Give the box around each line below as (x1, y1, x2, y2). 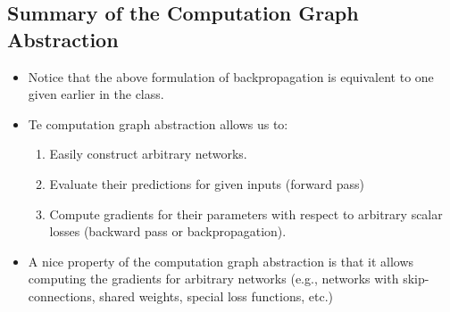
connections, (28, 286, 96, 305)
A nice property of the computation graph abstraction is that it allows (28, 251, 414, 270)
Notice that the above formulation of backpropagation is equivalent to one (28, 67, 434, 86)
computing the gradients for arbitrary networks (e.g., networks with (28, 269, 399, 288)
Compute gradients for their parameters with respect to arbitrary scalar (49, 204, 443, 223)
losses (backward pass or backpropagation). (49, 222, 287, 241)
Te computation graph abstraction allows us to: (28, 114, 288, 133)
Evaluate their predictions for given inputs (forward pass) (49, 174, 364, 193)
